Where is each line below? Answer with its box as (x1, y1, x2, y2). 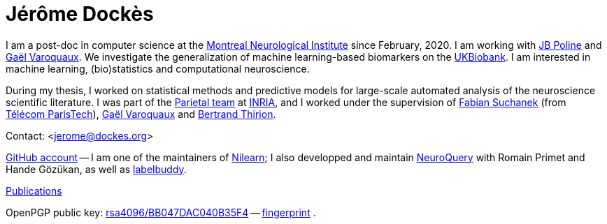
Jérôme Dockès (6, 2, 154, 26)
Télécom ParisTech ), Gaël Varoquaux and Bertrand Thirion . (6, 107, 276, 120)
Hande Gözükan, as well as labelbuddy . (6, 163, 187, 175)
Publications (6, 184, 62, 197)
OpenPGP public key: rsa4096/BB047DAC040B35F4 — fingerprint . (6, 206, 316, 218)
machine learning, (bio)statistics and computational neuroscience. (6, 62, 310, 75)
